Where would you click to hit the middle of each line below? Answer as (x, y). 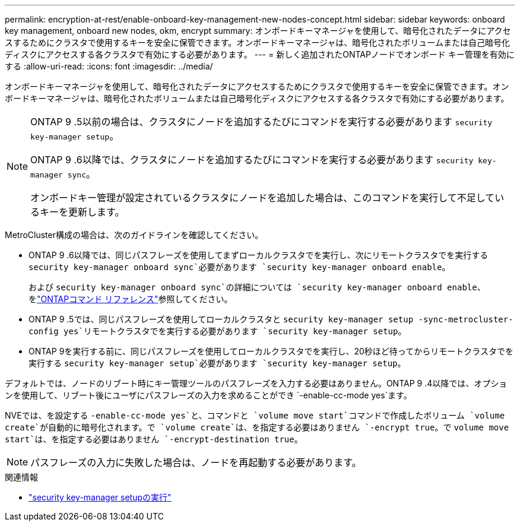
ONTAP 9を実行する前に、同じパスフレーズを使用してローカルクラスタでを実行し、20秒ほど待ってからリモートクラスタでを (271, 351)
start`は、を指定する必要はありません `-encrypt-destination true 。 (154, 439)
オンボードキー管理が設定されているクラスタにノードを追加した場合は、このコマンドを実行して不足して (263, 198)
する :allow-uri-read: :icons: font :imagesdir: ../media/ (109, 66)
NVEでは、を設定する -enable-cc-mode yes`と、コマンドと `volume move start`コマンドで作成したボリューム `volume (255, 415)
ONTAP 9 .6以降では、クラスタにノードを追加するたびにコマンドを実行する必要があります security (252, 160)
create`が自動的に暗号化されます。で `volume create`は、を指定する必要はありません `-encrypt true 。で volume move (257, 427)
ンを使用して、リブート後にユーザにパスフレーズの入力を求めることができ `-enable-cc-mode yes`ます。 (208, 395)
